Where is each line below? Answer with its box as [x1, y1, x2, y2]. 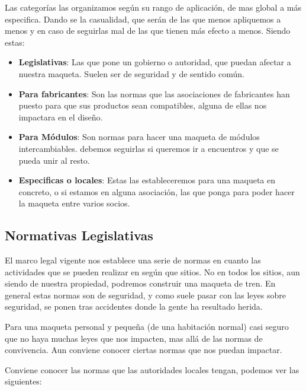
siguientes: [5, 375, 42, 387]
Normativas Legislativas [5, 226, 153, 244]
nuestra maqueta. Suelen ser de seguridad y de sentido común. [18, 67, 244, 80]
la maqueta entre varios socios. [18, 197, 130, 209]
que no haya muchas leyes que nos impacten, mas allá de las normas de [5, 332, 263, 344]
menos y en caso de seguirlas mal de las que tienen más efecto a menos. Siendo [5, 24, 291, 37]
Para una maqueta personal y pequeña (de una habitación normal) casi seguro [5, 320, 289, 333]
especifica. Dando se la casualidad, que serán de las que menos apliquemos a [5, 12, 281, 25]
